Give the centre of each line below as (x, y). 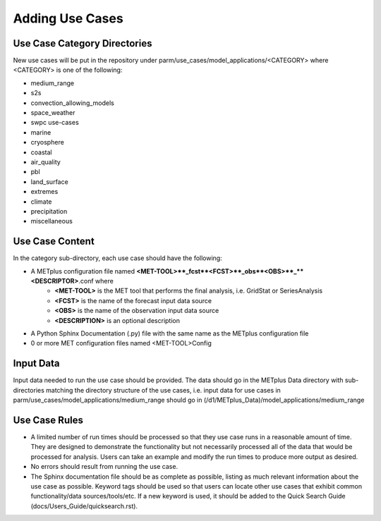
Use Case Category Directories (83, 43)
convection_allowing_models (72, 103)
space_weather (53, 113)
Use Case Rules (48, 420)
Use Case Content (54, 241)
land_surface (49, 182)
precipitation (49, 211)
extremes (44, 192)
